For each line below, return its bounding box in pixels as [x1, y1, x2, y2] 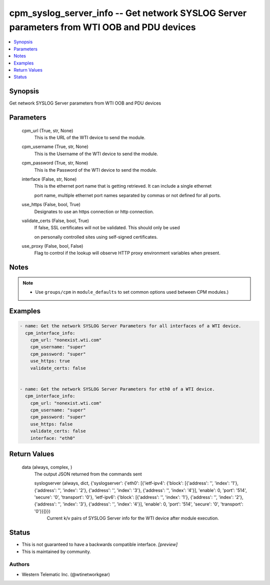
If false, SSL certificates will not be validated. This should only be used [34, 225, 180, 231]
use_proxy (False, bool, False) [21, 243, 83, 249]
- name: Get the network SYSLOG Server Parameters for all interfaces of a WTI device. [19, 323, 241, 329]
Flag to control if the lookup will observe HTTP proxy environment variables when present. [34, 250, 221, 256]
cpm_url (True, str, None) [21, 128, 73, 134]
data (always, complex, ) [21, 464, 72, 470]
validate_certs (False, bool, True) [21, 218, 89, 224]
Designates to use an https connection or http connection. [34, 208, 154, 215]
